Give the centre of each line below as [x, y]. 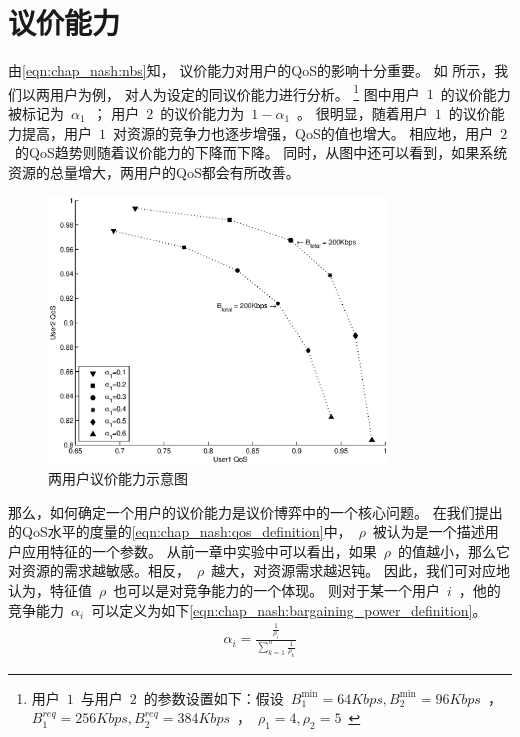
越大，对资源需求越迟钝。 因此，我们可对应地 [360, 570]
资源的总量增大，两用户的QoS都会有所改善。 [154, 171]
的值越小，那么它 [453, 550]
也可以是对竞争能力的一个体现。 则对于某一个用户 [276, 589]
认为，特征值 [50, 589]
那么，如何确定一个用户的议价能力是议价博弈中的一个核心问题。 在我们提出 [255, 511]
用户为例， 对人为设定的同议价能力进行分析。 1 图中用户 [234, 92]
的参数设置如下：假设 [213, 697]
